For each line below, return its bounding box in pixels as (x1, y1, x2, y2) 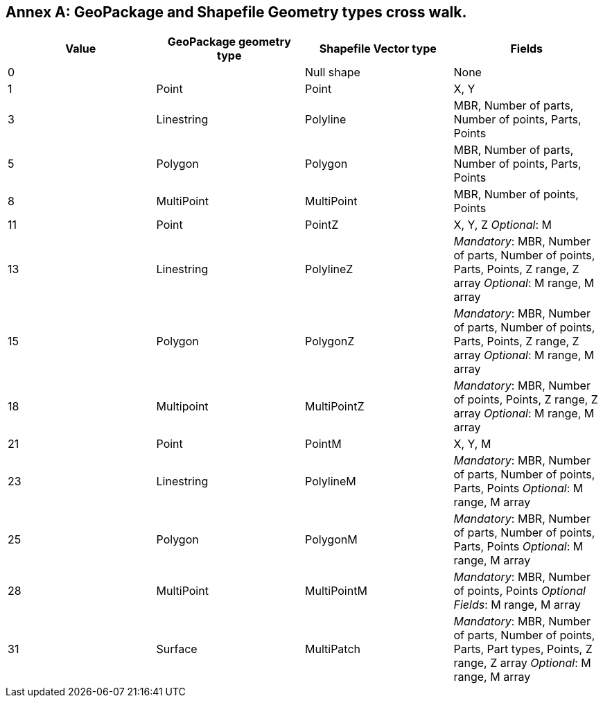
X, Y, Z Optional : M (453, 218, 552, 232)
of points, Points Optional (453, 584, 586, 598)
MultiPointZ (305, 399, 365, 414)
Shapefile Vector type (319, 42, 437, 56)
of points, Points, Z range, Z (453, 392, 598, 407)
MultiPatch (305, 642, 361, 657)
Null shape (305, 65, 360, 80)
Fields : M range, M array (453, 598, 581, 612)
